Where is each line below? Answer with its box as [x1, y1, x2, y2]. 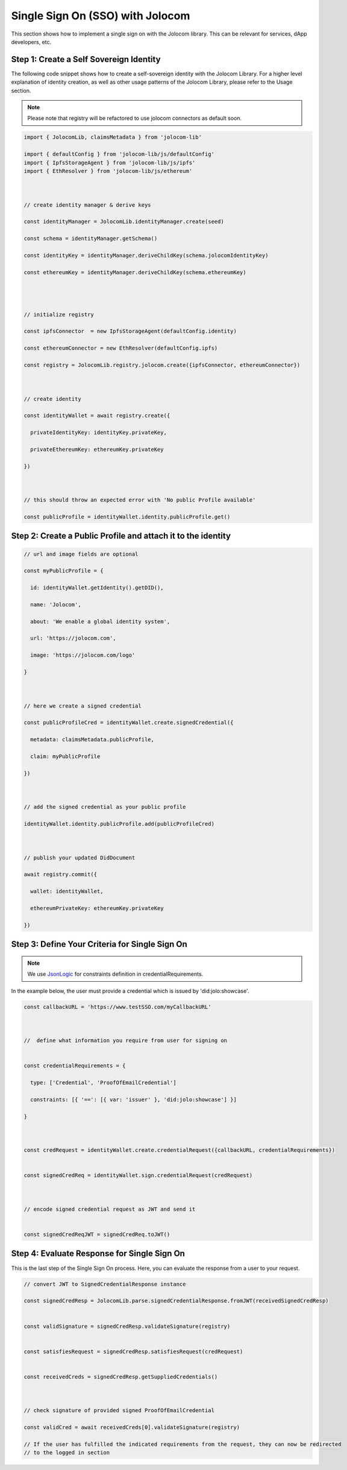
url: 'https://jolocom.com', [30, 635, 117, 642]
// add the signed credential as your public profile [23, 803, 186, 811]
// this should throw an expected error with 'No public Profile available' [23, 497, 256, 503]
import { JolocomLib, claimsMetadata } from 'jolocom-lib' [23, 134, 202, 141]
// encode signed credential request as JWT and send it [23, 1205, 196, 1213]
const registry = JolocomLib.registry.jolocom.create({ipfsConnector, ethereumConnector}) [23, 362, 301, 368]
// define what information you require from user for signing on [23, 1037, 228, 1044]
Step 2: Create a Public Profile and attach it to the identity [11, 531, 231, 541]
